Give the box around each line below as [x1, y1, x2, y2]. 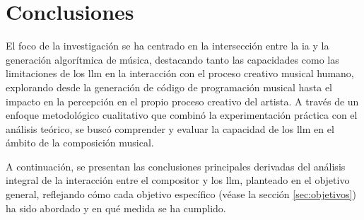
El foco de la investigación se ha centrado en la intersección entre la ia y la [6, 38, 329, 53]
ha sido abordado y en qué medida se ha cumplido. [6, 200, 226, 215]
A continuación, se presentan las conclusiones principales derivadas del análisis [6, 158, 346, 173]
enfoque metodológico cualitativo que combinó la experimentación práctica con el [6, 108, 358, 122]
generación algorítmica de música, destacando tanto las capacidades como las [6, 52, 339, 66]
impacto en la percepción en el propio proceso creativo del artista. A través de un [6, 93, 359, 108]
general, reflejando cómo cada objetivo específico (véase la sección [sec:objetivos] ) [6, 187, 356, 202]
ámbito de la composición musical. [6, 135, 154, 150]
